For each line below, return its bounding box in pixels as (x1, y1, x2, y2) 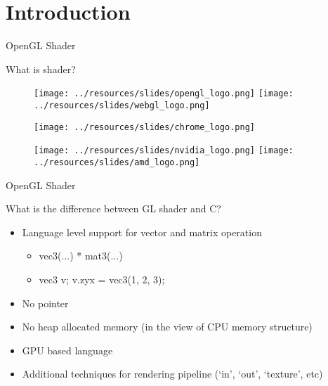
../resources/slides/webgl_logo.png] (34, 100, 210, 110)
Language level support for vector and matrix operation (22, 224, 262, 239)
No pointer (22, 295, 69, 310)
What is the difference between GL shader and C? (6, 201, 221, 216)
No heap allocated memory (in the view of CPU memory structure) (22, 319, 313, 334)
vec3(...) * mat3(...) (39, 248, 123, 263)
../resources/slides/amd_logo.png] (34, 157, 200, 167)
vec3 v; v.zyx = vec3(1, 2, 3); (39, 271, 165, 286)
